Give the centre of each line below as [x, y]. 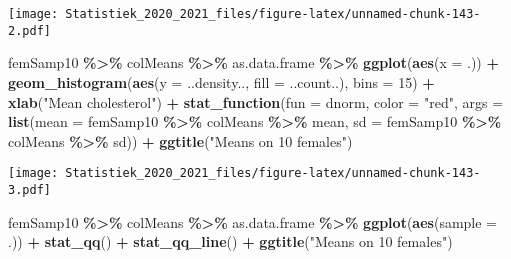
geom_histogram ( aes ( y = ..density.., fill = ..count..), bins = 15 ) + [221, 81]
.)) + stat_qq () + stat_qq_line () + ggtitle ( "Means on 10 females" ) [230, 241]
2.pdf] [29, 30]
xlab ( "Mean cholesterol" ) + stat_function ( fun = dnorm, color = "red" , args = [256, 101]
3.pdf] [29, 189]
